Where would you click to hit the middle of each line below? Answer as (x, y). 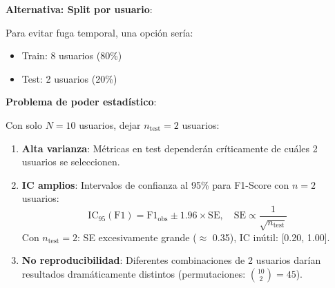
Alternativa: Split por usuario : (79, 9)
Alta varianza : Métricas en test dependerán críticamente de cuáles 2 (170, 148)
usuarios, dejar (110, 124)
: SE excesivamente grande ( (137, 237)
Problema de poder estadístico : (81, 102)
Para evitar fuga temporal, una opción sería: (99, 32)
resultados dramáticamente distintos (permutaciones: (134, 273)
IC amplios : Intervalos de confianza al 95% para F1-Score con (155, 184)
